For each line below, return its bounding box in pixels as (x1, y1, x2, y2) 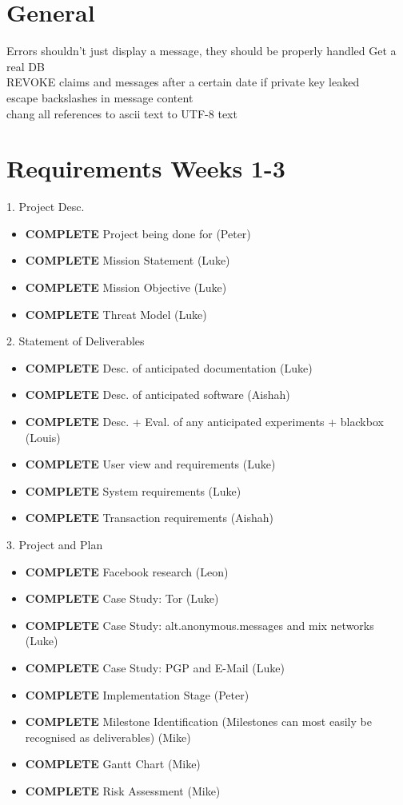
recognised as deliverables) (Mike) (25, 728, 191, 745)
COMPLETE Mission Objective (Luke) (25, 279, 227, 295)
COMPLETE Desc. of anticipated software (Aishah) (25, 386, 290, 403)
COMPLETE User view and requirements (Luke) (25, 456, 276, 472)
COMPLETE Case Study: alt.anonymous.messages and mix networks (25, 616, 374, 633)
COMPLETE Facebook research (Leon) (25, 563, 229, 580)
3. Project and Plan (6, 536, 103, 552)
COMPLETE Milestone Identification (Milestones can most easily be (25, 713, 372, 730)
